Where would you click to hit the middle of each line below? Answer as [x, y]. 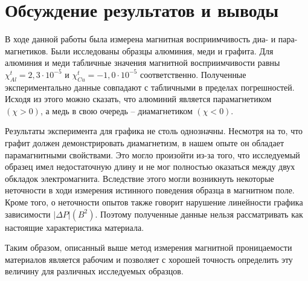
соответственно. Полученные [193, 74]
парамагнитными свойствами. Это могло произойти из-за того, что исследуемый [152, 154]
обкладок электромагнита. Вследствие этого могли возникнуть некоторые [140, 178]
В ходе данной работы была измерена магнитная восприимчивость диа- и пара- [151, 39]
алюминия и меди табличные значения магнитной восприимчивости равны [143, 63]
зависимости [28, 214]
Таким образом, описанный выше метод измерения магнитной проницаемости [149, 247]
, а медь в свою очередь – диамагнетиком [116, 110]
